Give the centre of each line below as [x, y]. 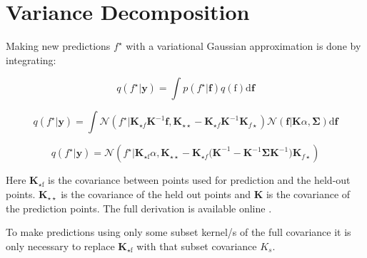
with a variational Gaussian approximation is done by [243, 46]
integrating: [31, 60]
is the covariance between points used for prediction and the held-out [199, 180]
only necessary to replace [60, 246]
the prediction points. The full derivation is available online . [139, 208]
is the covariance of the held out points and [156, 193]
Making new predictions [58, 46]
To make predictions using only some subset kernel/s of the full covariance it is [179, 232]
